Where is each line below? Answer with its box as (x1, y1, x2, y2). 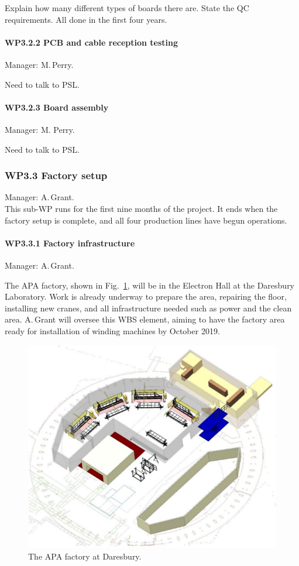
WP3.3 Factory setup (5, 168, 108, 183)
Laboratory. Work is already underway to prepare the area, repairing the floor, (5, 290, 287, 303)
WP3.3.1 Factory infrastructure (5, 236, 135, 249)
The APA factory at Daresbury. (28, 550, 142, 562)
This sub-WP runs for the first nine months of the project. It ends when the (5, 202, 278, 214)
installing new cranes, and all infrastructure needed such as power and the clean (5, 301, 292, 314)
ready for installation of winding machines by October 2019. (5, 324, 220, 337)
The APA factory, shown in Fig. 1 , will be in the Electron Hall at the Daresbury (5, 279, 295, 291)
